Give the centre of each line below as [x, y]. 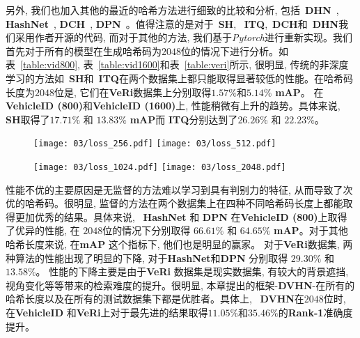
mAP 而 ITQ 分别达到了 [184, 119]
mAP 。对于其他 [311, 230]
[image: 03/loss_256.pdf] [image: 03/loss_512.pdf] [155, 144]
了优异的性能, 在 [43, 230]
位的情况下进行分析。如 [235, 51]
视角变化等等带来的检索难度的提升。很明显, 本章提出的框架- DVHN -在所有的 [180, 285]
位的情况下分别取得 [147, 230]
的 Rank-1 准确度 [315, 312]
